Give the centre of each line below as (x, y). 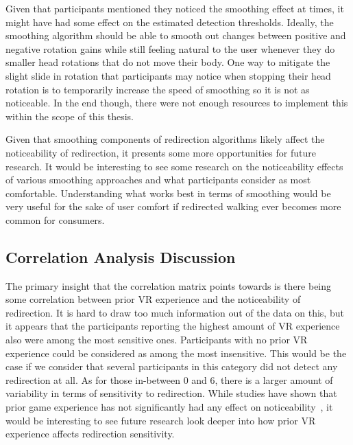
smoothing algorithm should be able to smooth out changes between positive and (176, 35)
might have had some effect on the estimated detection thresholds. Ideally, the (170, 22)
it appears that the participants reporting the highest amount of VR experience (173, 326)
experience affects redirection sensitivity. (90, 434)
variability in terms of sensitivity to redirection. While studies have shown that (171, 393)
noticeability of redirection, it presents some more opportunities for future (161, 152)
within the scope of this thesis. (70, 116)
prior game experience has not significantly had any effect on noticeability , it (169, 407)
